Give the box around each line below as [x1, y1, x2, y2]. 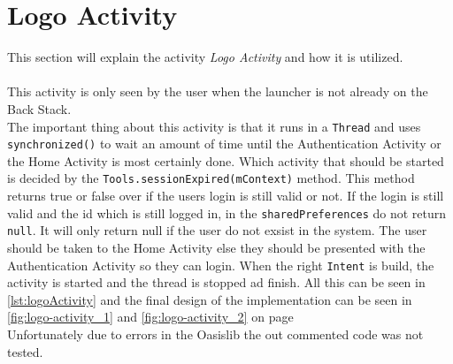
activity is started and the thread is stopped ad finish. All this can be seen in [7, 273, 426, 292]
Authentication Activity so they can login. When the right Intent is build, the [7, 255, 434, 274]
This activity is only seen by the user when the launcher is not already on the [7, 82, 428, 101]
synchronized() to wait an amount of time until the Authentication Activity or [7, 134, 441, 153]
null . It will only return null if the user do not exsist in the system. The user [7, 221, 427, 239]
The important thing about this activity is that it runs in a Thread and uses [7, 117, 421, 135]
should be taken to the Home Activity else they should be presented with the [7, 238, 426, 256]
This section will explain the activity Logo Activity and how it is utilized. [7, 48, 403, 66]
